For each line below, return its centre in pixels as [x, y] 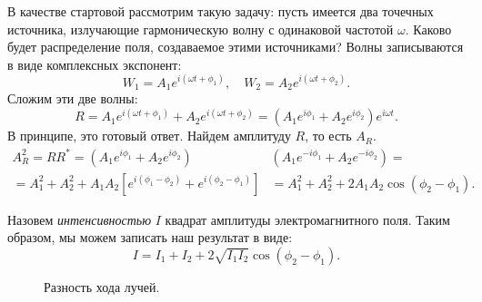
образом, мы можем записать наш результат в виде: [150, 237]
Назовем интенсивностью [80, 219]
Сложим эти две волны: [73, 98]
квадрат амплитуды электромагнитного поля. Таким [307, 219]
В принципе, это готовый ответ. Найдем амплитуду [149, 136]
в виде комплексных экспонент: [95, 64]
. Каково [428, 29]
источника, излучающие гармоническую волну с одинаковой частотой [201, 29]
